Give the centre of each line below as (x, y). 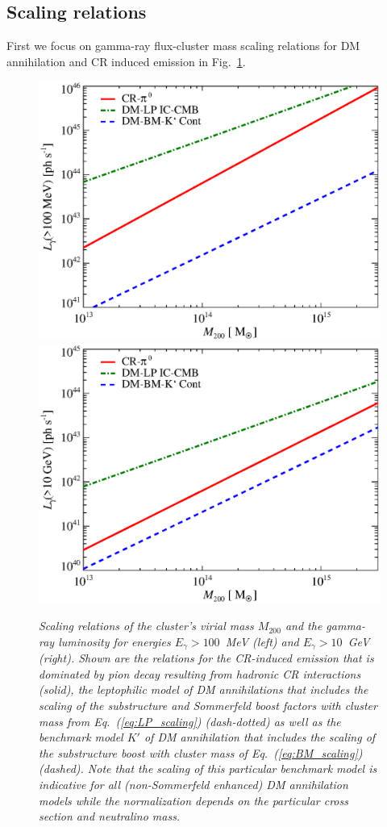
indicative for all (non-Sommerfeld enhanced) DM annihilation (193, 784)
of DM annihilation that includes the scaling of (260, 737)
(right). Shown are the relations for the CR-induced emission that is (206, 658)
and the (304, 626)
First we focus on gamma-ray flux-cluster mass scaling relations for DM (183, 46)
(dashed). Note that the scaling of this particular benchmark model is (208, 769)
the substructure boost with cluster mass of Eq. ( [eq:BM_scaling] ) (201, 752)
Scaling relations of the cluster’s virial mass (146, 626)
